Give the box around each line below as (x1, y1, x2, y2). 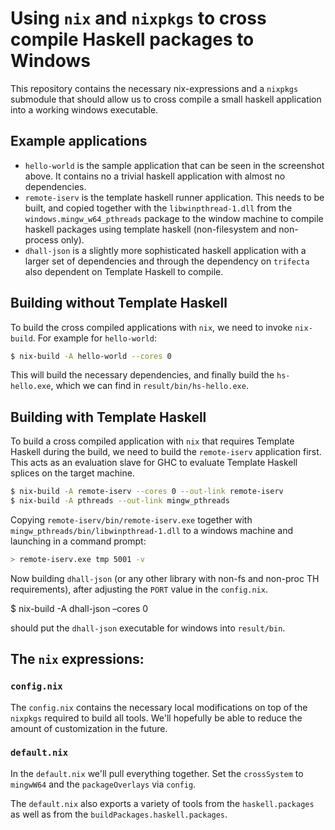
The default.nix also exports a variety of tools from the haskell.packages (10, 797, 315, 809)
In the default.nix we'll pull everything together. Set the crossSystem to (10, 767, 304, 779)
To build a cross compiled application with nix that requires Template (10, 435, 295, 447)
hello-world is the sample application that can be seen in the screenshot (24, 159, 325, 171)
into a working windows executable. (10, 103, 159, 116)
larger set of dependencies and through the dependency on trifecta (24, 255, 310, 267)
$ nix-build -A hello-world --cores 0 (10, 351, 172, 361)
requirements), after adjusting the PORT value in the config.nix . (10, 583, 269, 595)
